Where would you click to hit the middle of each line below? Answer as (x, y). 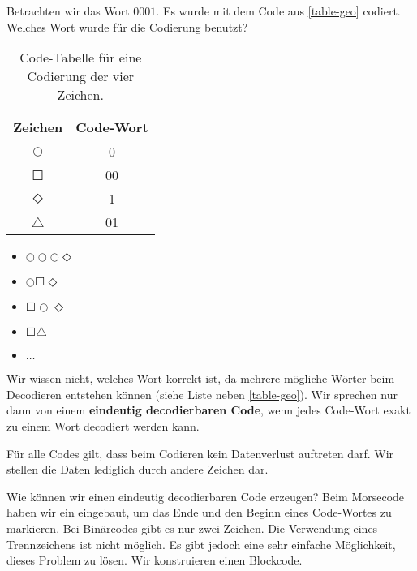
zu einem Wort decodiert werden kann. (103, 425)
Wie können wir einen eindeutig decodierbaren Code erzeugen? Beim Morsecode (206, 496)
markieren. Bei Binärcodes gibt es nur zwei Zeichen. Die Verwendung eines (192, 528)
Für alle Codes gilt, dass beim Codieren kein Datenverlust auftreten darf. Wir (200, 453)
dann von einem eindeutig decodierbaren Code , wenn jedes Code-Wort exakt (208, 410)
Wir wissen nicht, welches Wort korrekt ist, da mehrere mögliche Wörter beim (201, 378)
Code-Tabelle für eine (81, 58)
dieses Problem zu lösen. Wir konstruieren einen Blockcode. (155, 560)
